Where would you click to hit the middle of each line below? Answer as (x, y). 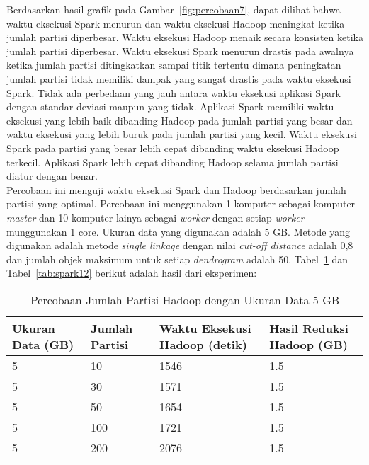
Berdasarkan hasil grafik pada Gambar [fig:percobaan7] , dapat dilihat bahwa (174, 9)
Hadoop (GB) (308, 344)
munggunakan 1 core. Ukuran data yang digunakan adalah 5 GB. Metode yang (178, 231)
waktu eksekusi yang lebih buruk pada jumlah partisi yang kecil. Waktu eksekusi (182, 134)
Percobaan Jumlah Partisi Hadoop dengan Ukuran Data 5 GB (185, 299)
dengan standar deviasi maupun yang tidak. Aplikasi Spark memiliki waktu (170, 107)
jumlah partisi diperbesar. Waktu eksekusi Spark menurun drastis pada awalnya (180, 51)
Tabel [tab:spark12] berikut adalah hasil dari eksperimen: (132, 273)
